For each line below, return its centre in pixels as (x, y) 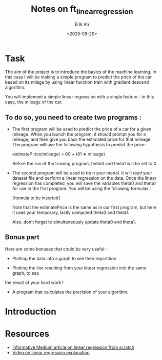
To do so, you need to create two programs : (73, 117)
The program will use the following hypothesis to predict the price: (79, 145)
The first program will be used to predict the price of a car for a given (82, 129)
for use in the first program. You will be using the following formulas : (81, 189)
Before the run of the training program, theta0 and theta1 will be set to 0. (85, 164)
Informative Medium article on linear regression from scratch (73, 347)
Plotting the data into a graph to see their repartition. (65, 258)
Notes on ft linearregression (82, 10)
